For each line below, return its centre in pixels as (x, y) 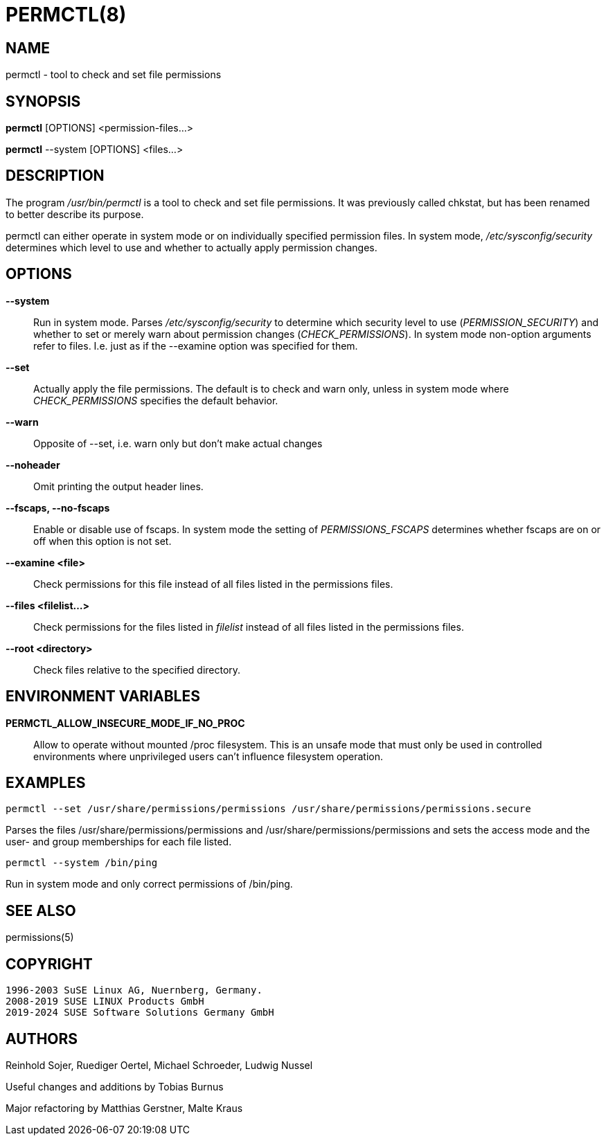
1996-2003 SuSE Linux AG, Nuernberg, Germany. (134, 990)
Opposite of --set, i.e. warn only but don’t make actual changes (178, 443)
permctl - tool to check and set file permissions (114, 75)
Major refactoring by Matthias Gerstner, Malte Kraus (124, 1108)
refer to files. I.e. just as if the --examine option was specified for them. (196, 345)
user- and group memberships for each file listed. (119, 842)
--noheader (33, 465)
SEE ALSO (41, 910)
